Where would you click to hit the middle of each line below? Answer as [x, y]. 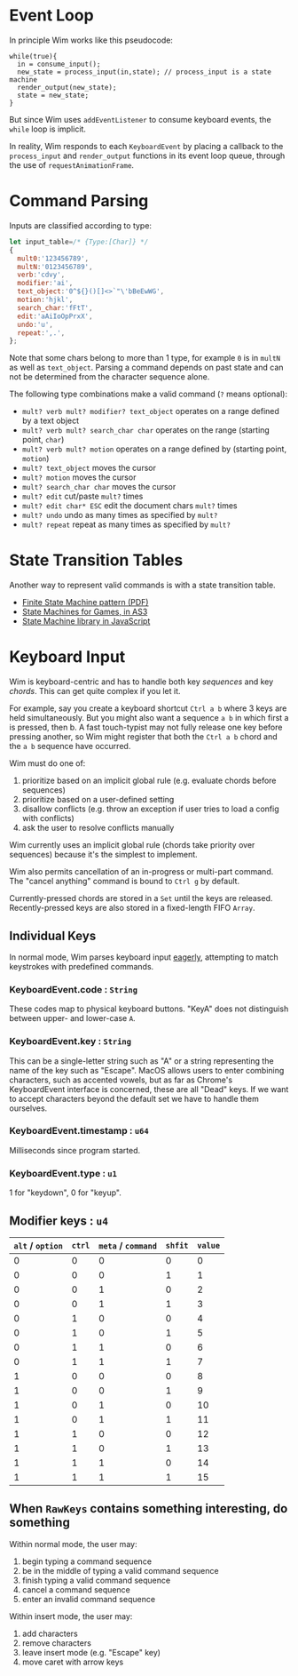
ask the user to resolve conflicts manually [98, 828]
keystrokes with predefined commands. [82, 966]
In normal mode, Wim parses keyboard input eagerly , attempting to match [144, 957]
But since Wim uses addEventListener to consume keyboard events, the [141, 119]
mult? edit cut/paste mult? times [82, 496]
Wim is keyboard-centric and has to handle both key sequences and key [141, 682]
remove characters [56, 1643]
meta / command [128, 1245]
